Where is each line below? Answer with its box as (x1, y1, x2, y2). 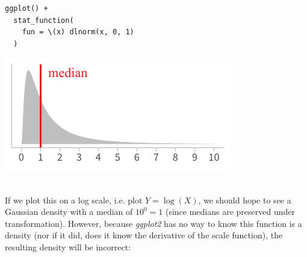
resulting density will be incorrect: (5, 240, 131, 253)
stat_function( (13, 16, 74, 25)
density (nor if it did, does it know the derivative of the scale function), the (5, 229, 283, 241)
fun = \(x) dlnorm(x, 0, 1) (22, 28, 134, 37)
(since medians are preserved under (165, 205, 295, 218)
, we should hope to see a (198, 193, 291, 206)
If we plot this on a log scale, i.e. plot (5, 193, 143, 206)
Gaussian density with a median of (5, 205, 133, 218)
